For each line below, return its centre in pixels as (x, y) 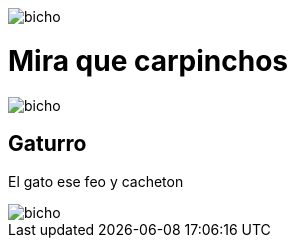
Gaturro (47, 143)
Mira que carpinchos (148, 60)
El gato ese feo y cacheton (96, 182)
